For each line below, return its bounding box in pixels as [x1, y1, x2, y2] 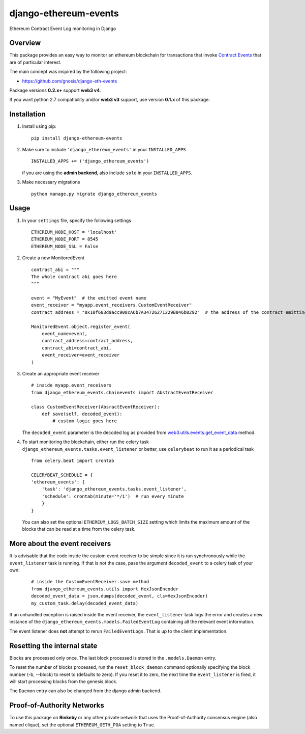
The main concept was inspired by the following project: [9, 69, 127, 75]
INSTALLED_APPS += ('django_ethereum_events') [31, 158, 149, 164]
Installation [9, 110, 46, 119]
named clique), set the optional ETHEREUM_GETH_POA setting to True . [9, 721, 156, 728]
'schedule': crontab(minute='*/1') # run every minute [41, 493, 184, 499]
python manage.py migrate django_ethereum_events [31, 191, 158, 197]
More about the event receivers [9, 539, 111, 548]
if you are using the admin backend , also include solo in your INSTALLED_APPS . [22, 170, 193, 176]
